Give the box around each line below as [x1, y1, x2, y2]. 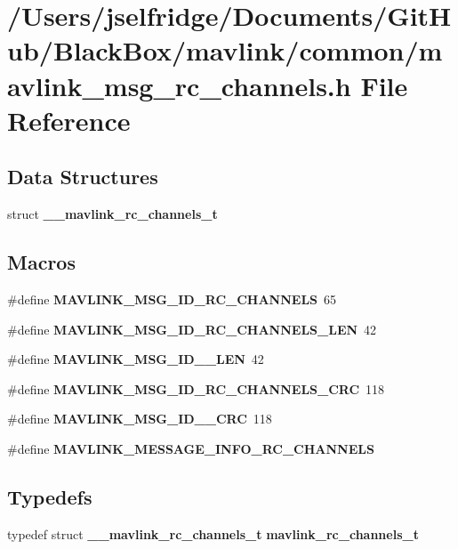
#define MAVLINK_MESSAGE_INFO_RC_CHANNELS [7, 439, 374, 457]
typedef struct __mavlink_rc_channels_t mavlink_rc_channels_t [7, 524, 419, 543]
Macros [7, 248, 76, 276]
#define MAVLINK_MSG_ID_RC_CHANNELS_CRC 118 [7, 379, 385, 398]
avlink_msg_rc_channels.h [7, 67, 351, 103]
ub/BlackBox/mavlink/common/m [7, 32, 443, 69]
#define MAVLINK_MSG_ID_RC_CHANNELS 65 [7, 289, 337, 308]
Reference [7, 101, 131, 138]
